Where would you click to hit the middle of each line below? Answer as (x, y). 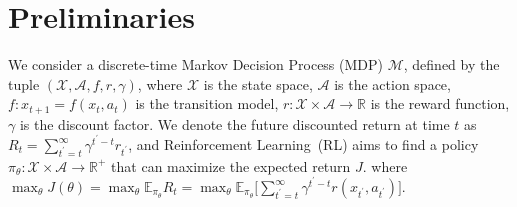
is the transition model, (207, 103)
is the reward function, (440, 103)
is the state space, (258, 83)
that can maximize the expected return (231, 165)
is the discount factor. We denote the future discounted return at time (234, 123)
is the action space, (392, 83)
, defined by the (451, 64)
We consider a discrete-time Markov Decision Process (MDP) (196, 64)
